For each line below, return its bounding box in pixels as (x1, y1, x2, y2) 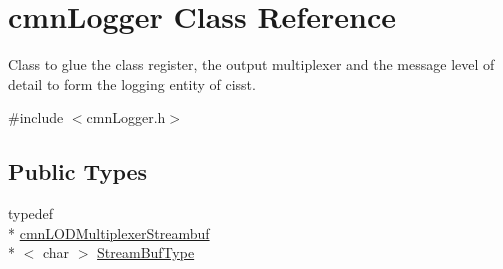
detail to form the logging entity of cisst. (8, 73, 256, 94)
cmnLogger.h (86, 107, 166, 128)
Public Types (8, 156, 148, 187)
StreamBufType (97, 242, 195, 263)
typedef (8, 203, 54, 224)
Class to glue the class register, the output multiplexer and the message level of (8, 54, 495, 75)
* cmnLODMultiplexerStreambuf (8, 222, 210, 243)
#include (8, 107, 64, 128)
